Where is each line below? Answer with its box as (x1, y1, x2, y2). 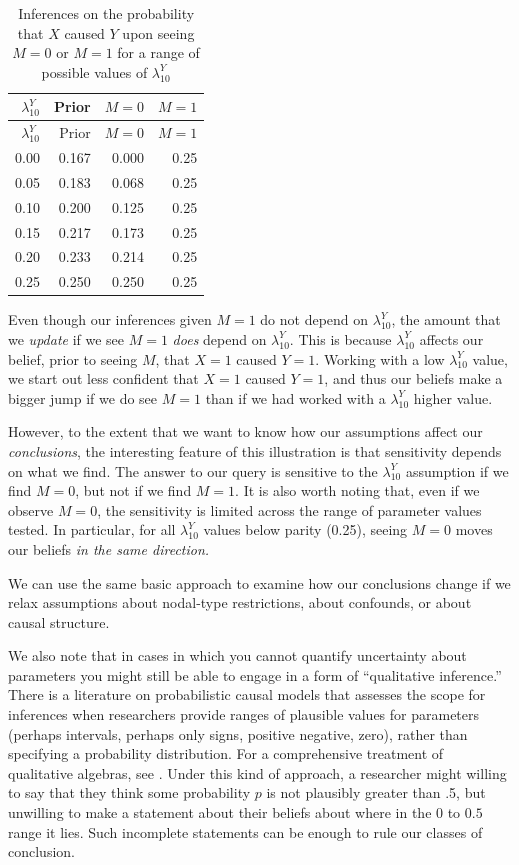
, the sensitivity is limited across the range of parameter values (97, 499, 482, 520)
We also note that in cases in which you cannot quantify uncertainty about (8, 645, 467, 666)
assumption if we (405, 460, 509, 481)
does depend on (172, 328, 267, 349)
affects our (419, 328, 484, 349)
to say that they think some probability (8, 782, 251, 803)
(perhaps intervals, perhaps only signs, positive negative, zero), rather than (8, 723, 468, 744)
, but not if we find (75, 480, 192, 501)
